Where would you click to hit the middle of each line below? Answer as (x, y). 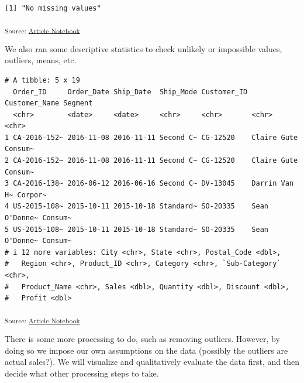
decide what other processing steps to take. (82, 373)
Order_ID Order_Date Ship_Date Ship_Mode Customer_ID (130, 92)
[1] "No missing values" (53, 8)
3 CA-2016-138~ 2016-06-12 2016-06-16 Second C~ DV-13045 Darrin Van (149, 184)
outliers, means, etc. (41, 60)
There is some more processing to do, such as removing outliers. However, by (142, 338)
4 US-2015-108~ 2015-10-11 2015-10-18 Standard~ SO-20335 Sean (137, 206)
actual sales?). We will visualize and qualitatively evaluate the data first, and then (152, 362)
